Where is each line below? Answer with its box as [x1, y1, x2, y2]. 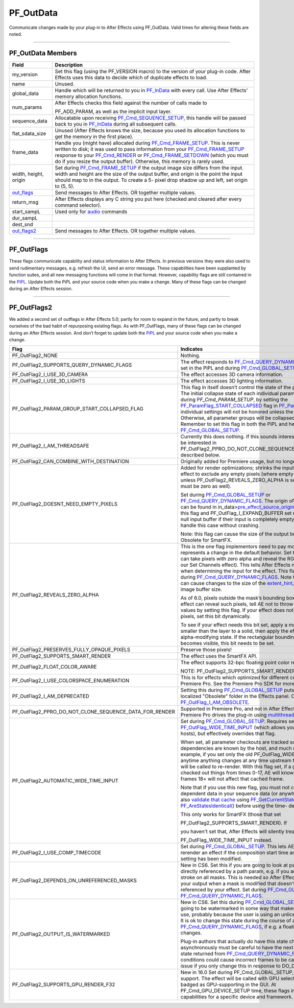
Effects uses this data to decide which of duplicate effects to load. [54, 74, 208, 81]
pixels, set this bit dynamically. [180, 613, 251, 620]
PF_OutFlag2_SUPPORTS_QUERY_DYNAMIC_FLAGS [12, 361, 132, 368]
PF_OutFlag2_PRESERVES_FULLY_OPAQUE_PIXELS [12, 647, 131, 653]
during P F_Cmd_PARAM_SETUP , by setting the [180, 396, 288, 403]
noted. [9, 31, 22, 37]
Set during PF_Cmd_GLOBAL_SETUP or [180, 491, 271, 498]
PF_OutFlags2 [9, 303, 52, 312]
